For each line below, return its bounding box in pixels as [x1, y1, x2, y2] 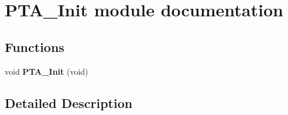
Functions [5, 37, 64, 55]
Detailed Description [5, 93, 133, 111]
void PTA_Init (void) [5, 65, 88, 77]
